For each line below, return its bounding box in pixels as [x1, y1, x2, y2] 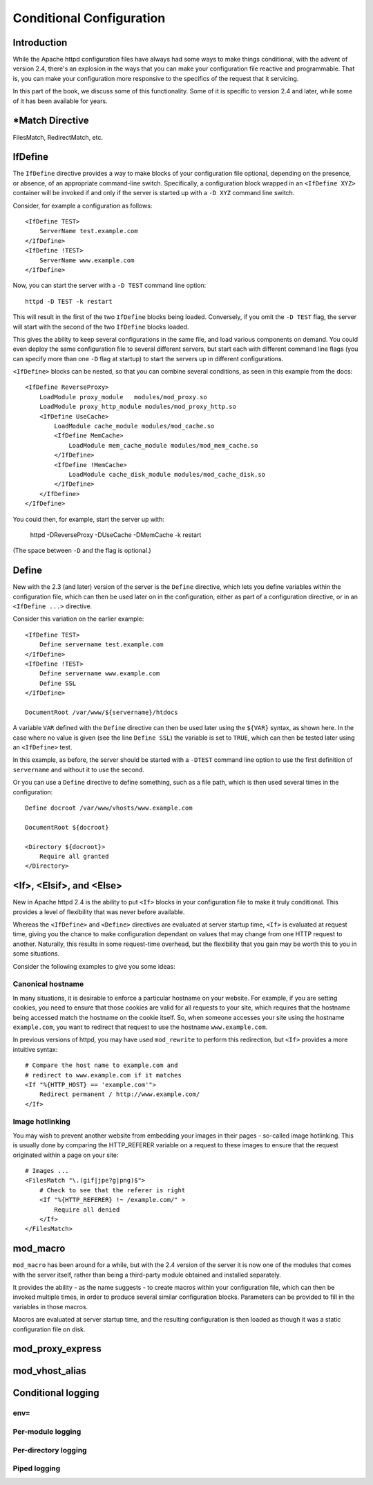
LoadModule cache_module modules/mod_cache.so [54, 422, 215, 430]
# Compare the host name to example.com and [25, 1062, 179, 1069]
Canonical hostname [12, 979, 84, 989]
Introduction [12, 37, 68, 48]
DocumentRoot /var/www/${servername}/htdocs [25, 708, 179, 716]
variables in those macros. [12, 1302, 88, 1311]
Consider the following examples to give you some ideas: [12, 962, 175, 970]
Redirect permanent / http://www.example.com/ [39, 1091, 200, 1098]
